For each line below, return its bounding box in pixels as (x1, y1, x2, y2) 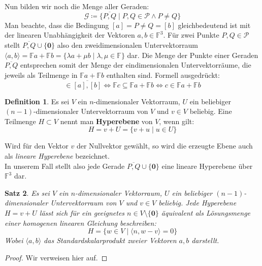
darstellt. (191, 235, 219, 246)
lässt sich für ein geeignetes (39, 207, 125, 218)
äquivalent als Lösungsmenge (161, 207, 251, 218)
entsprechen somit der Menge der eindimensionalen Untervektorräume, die (20, 60, 251, 70)
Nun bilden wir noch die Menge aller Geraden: (5, 1, 149, 11)
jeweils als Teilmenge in (5, 69, 78, 80)
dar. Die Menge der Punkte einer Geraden (127, 49, 258, 60)
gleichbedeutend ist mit (178, 19, 251, 30)
